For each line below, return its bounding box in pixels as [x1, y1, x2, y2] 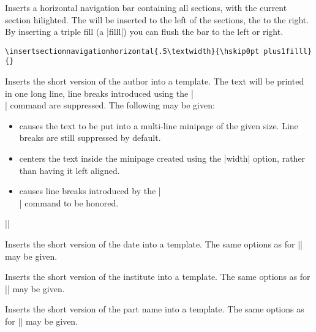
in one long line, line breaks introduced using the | [5, 86, 194, 99]
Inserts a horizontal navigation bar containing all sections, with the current [5, 1, 287, 13]
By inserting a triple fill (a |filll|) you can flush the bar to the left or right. [5, 25, 284, 38]
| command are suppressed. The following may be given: [5, 99, 215, 111]
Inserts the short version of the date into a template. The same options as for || [5, 238, 303, 251]
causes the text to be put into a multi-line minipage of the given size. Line [19, 119, 298, 132]
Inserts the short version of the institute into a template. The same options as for [5, 270, 310, 283]
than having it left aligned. [19, 164, 120, 176]
